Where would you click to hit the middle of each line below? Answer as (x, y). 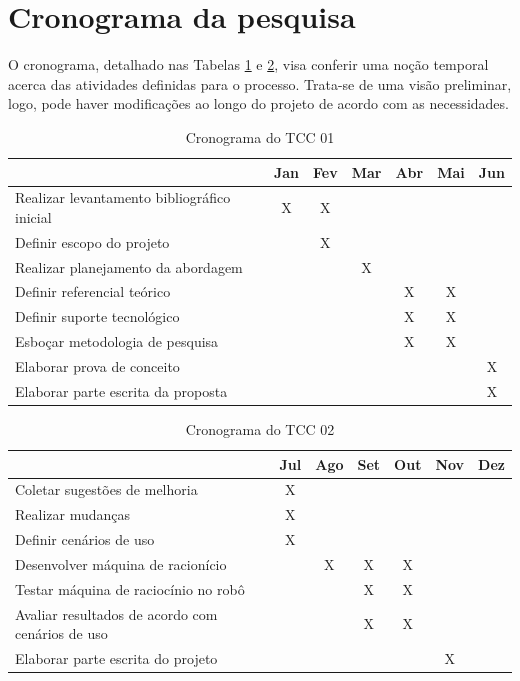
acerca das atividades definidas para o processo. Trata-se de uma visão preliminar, (260, 83)
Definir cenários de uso (85, 539)
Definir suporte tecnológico (97, 316)
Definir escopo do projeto (92, 241)
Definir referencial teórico (93, 291)
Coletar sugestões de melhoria (106, 489)
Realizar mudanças (73, 514)
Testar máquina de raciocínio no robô (130, 588)
